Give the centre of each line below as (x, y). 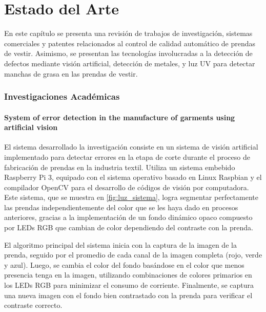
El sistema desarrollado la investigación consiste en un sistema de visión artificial (131, 147)
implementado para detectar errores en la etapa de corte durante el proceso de (127, 157)
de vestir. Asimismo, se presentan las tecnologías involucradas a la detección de (128, 53)
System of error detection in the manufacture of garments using (120, 117)
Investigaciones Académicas (62, 96)
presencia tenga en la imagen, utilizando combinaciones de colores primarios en (128, 275)
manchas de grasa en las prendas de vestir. (71, 73)
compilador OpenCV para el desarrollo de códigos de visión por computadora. (127, 187)
